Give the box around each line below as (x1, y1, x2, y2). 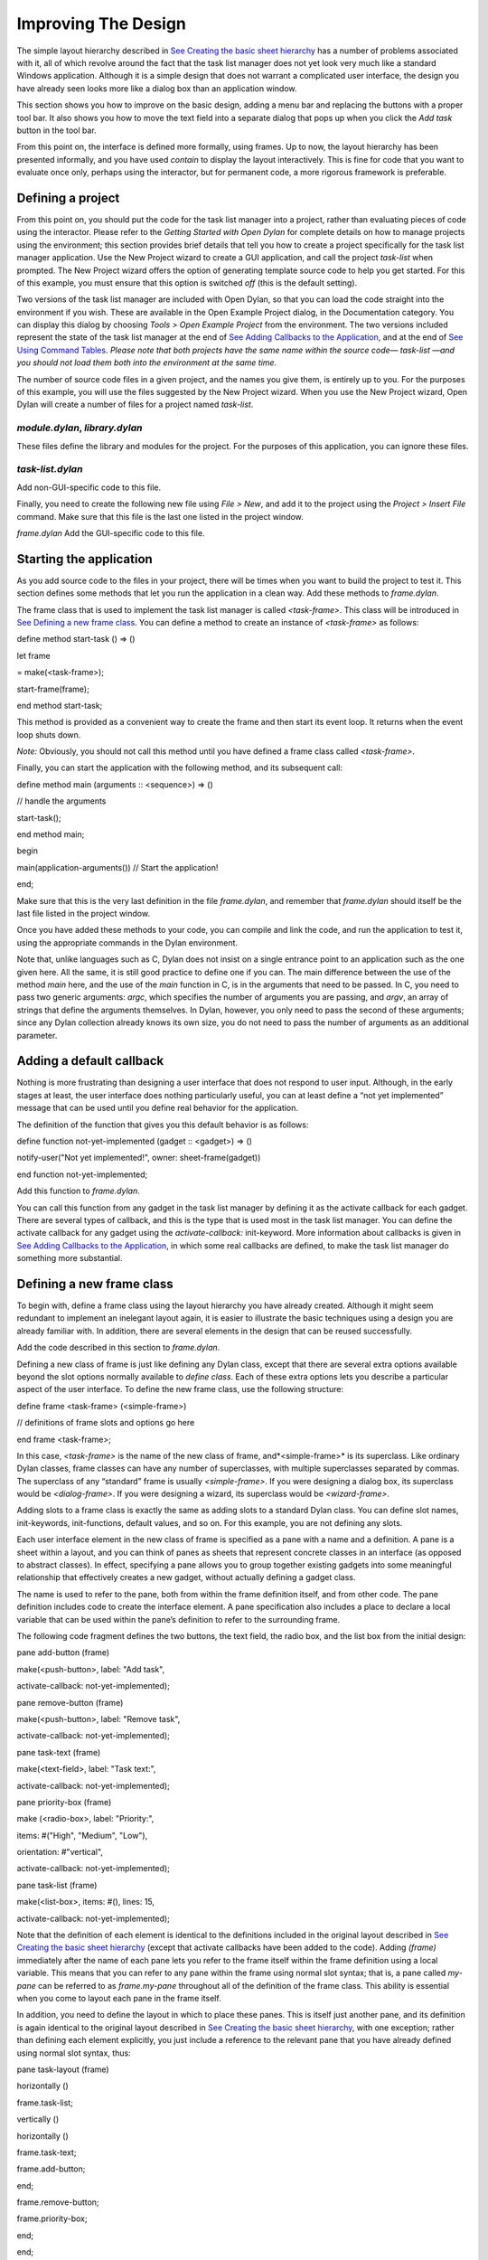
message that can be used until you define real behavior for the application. (16, 1103, 298, 1114)
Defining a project (16, 190, 120, 205)
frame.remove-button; (16, 2197, 99, 2208)
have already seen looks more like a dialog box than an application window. (16, 82, 297, 94)
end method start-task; (16, 700, 103, 711)
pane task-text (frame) (16, 1747, 101, 1757)
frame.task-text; (16, 2147, 77, 2158)
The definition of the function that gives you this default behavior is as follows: (16, 1119, 309, 1130)
